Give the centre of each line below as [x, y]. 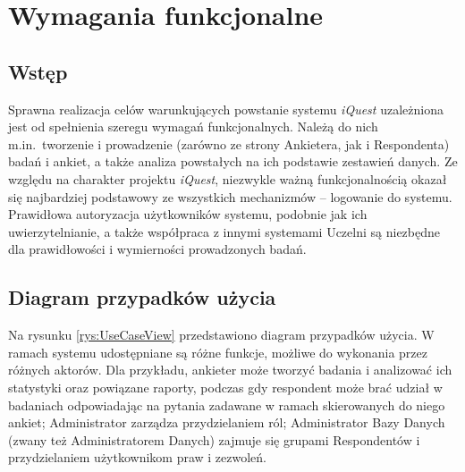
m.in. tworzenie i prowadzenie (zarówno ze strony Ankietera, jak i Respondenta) [229, 143]
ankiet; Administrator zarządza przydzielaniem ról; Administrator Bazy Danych [227, 422]
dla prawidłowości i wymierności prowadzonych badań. [157, 249]
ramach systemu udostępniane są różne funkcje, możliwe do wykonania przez [218, 352]
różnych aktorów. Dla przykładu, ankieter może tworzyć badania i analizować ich [230, 370]
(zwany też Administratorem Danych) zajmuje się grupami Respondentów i [214, 439]
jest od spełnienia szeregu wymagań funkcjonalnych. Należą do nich [193, 126]
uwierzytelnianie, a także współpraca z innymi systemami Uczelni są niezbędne [224, 231]
